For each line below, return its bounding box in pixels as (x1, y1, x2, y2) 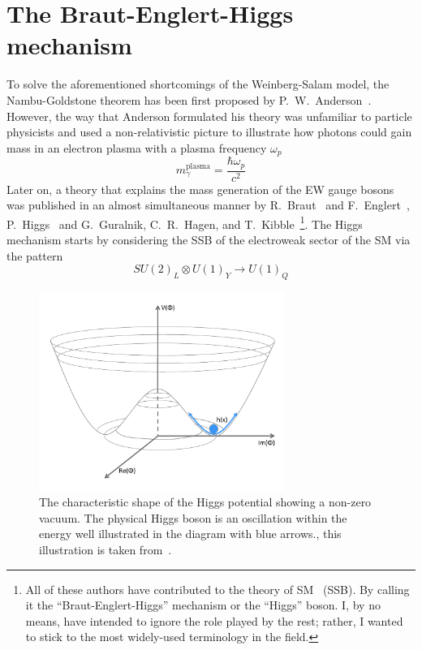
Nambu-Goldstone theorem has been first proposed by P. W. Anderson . (6, 91, 372, 108)
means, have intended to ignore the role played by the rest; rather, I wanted (25, 612, 403, 629)
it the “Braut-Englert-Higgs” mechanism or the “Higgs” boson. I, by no (25, 596, 381, 613)
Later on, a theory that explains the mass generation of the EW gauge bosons (6, 180, 394, 197)
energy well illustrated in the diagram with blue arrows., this (39, 525, 342, 542)
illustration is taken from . (39, 541, 172, 558)
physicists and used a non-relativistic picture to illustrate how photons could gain (6, 123, 412, 140)
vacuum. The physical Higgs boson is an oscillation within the (39, 509, 347, 526)
